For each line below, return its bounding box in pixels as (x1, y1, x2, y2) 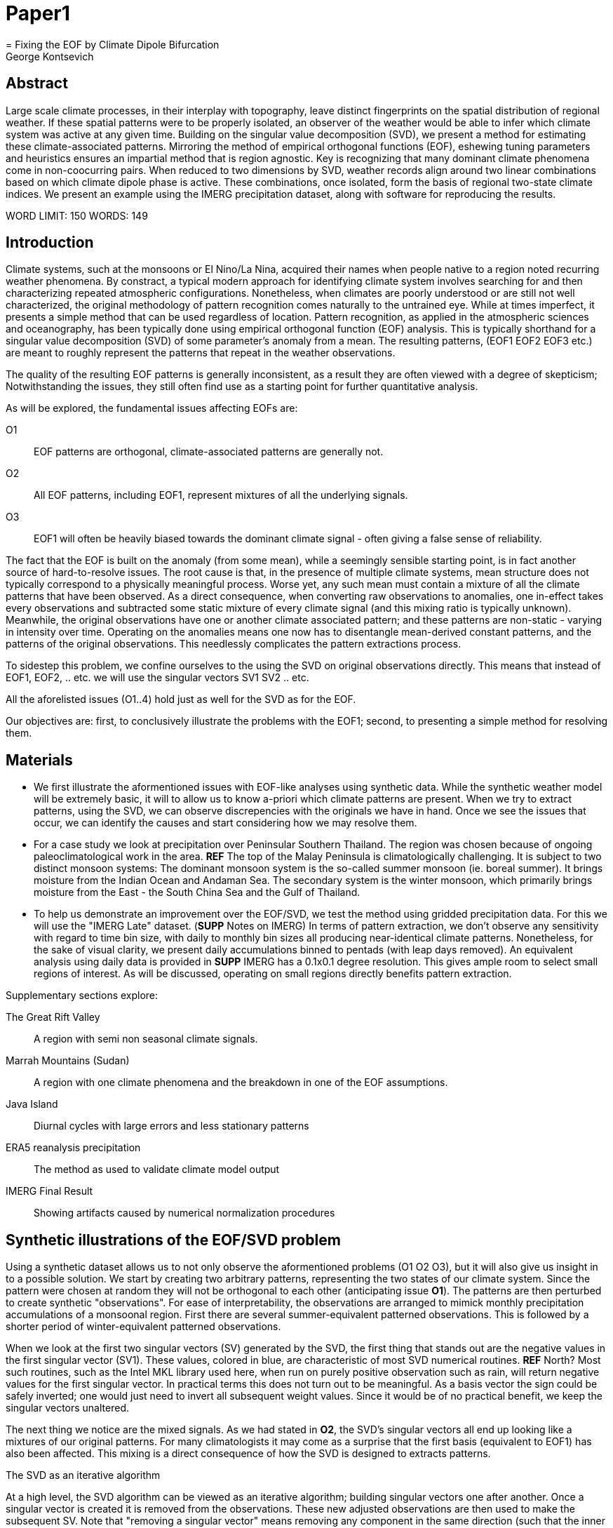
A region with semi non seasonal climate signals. (34, 1033, 258, 1045)
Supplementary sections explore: (6, 989, 159, 1002)
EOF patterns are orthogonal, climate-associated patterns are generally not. (34, 445, 384, 458)
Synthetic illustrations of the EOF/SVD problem (6, 1231, 341, 1249)
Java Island (6, 1098, 58, 1111)
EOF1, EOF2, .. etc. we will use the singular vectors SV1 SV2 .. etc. (6, 671, 309, 684)
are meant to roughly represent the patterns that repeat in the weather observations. (6, 347, 396, 359)
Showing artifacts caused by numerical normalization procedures (34, 1207, 335, 1219)
